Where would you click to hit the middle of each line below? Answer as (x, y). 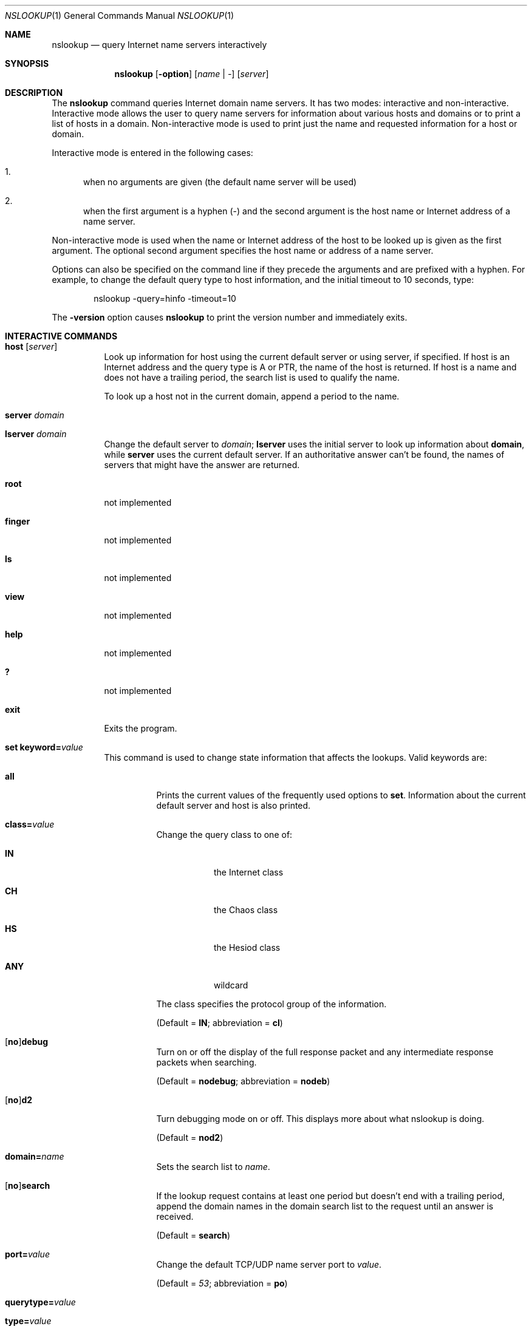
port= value (27, 1254)
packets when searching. (206, 1062)
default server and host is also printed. (234, 805)
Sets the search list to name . (213, 1167)
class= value (30, 824)
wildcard (231, 985)
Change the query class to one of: (224, 835)
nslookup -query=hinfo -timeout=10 (165, 298)
